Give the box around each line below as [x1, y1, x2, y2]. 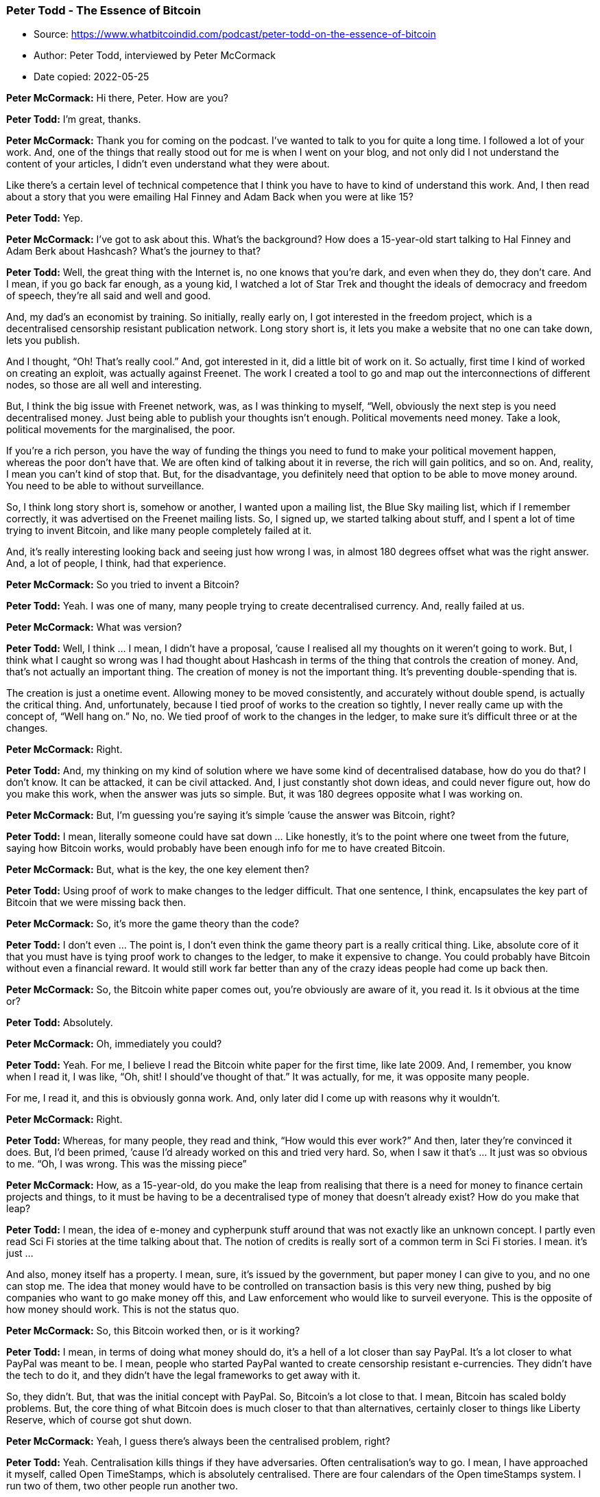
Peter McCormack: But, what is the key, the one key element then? [6, 863, 309, 876]
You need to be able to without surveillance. [6, 480, 204, 492]
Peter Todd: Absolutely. [6, 1017, 113, 1029]
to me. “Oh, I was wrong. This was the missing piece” [6, 1158, 247, 1170]
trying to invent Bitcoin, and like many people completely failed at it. [6, 524, 312, 537]
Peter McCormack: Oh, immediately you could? [6, 1038, 222, 1050]
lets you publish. [6, 334, 80, 347]
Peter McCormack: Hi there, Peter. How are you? [6, 92, 228, 104]
